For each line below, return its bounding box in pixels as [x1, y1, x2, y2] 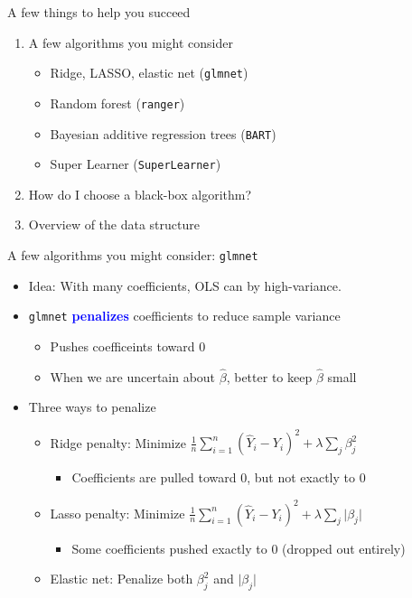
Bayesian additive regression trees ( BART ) [50, 124, 276, 143]
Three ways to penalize [28, 397, 156, 416]
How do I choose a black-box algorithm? [28, 184, 252, 203]
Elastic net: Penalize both [50, 569, 193, 588]
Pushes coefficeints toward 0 [50, 336, 206, 355]
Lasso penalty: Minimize [50, 503, 185, 522]
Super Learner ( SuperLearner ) [50, 154, 221, 173]
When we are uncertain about [50, 367, 216, 386]
